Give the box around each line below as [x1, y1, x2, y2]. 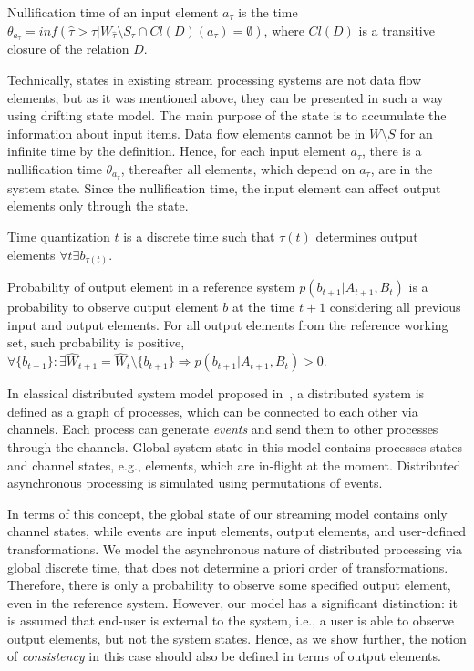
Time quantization [7, 227, 110, 246]
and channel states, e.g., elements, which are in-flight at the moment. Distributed [7, 455, 461, 474]
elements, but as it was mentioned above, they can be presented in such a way [7, 88, 444, 107]
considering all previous [329, 297, 461, 316]
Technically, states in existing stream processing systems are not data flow [7, 70, 422, 89]
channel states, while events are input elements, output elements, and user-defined [7, 521, 466, 541]
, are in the [370, 160, 433, 179]
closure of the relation [7, 39, 129, 58]
